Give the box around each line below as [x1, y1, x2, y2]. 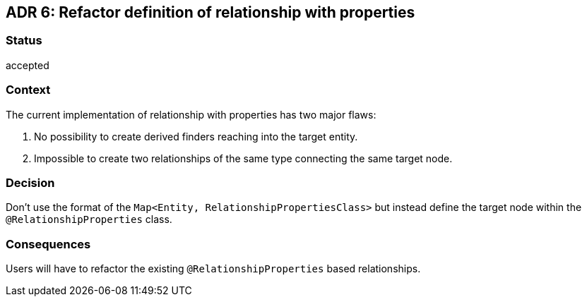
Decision [6, 175, 55, 190]
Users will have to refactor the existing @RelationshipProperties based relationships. [6, 262, 421, 275]
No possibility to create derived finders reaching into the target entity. [34, 130, 358, 143]
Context [6, 83, 51, 97]
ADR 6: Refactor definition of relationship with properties [6, 4, 415, 21]
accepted [6, 59, 49, 71]
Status [6, 33, 42, 48]
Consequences [6, 236, 91, 251]
